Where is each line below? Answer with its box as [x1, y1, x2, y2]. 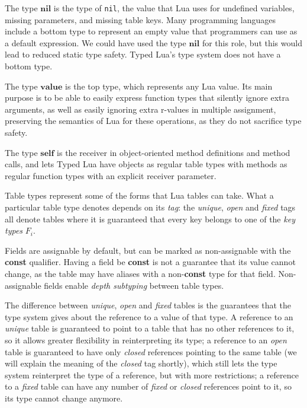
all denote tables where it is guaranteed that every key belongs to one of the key [5, 212, 295, 225]
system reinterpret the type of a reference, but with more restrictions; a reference [5, 368, 299, 381]
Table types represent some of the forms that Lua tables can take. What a [5, 189, 274, 202]
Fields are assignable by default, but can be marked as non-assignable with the [5, 244, 291, 256]
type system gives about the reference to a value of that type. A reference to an [5, 310, 293, 323]
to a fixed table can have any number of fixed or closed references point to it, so [5, 380, 292, 393]
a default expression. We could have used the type [5, 36, 186, 49]
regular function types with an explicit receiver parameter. [5, 169, 216, 181]
